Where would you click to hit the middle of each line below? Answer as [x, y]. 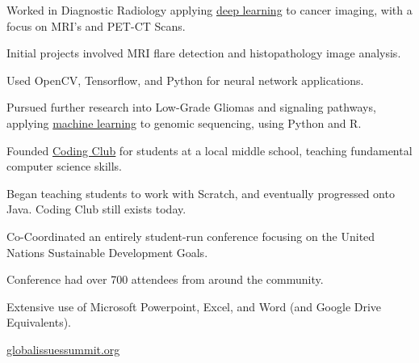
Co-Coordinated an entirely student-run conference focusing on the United [191, 236]
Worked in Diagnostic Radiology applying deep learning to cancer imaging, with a [209, 10]
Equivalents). [39, 322]
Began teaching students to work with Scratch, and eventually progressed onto [201, 193]
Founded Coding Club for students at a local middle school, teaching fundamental [209, 150]
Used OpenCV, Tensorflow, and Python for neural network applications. [185, 80]
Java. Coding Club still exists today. [96, 209]
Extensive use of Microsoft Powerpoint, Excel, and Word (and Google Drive [194, 306]
